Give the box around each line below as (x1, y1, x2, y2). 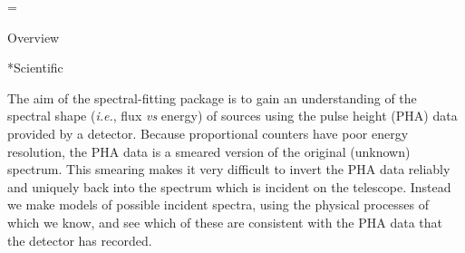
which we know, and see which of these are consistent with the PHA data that (7, 212, 442, 231)
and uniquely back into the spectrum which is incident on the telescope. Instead (7, 177, 451, 196)
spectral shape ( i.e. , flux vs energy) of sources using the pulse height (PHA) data (7, 106, 458, 125)
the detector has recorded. (7, 230, 152, 249)
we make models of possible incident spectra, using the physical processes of (7, 195, 430, 214)
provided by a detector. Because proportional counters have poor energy (7, 123, 409, 142)
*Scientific (7, 58, 63, 77)
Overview (7, 27, 60, 46)
